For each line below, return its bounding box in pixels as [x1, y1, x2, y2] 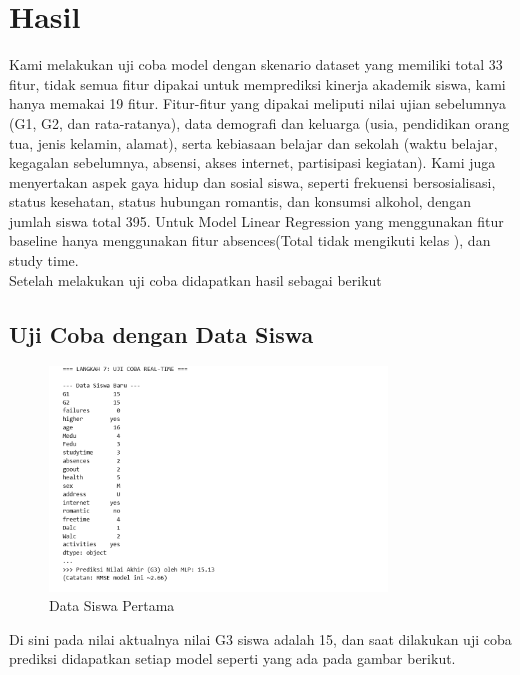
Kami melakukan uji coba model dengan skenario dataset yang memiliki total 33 [9, 54, 503, 75]
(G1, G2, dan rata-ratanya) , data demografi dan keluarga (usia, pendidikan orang [9, 112, 510, 133]
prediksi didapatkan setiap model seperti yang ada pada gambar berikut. [9, 648, 456, 669]
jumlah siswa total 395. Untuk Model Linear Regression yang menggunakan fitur [9, 210, 504, 231]
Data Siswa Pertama [49, 595, 175, 616]
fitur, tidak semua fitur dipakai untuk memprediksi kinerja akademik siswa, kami [9, 73, 506, 94]
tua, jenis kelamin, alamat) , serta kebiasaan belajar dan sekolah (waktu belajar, [9, 132, 498, 153]
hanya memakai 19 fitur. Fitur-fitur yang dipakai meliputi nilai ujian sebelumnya [9, 93, 507, 114]
